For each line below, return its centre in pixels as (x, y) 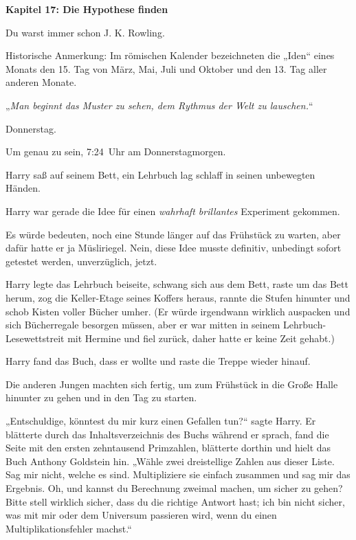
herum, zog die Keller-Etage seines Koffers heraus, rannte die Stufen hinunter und (178, 297)
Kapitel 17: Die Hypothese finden (87, 9)
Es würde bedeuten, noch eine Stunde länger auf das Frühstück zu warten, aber (173, 234)
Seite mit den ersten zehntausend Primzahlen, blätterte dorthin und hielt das (168, 448)
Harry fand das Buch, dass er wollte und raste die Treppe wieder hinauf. (158, 361)
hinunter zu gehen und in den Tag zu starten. (101, 397)
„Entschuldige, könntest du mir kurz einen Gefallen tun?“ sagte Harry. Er (161, 421)
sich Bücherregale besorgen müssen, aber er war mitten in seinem (143, 325)
